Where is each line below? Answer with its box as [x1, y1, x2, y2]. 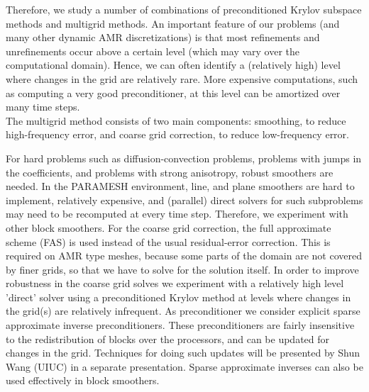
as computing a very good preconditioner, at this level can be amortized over [6, 85, 341, 100]
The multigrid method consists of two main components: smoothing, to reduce [6, 113, 346, 128]
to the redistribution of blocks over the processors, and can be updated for [6, 331, 330, 346]
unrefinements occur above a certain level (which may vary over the [6, 43, 300, 58]
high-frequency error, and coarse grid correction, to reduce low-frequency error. [6, 127, 349, 142]
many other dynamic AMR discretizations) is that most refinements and [6, 30, 320, 45]
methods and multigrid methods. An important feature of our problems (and [6, 16, 340, 30]
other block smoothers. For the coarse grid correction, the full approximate [6, 220, 331, 235]
